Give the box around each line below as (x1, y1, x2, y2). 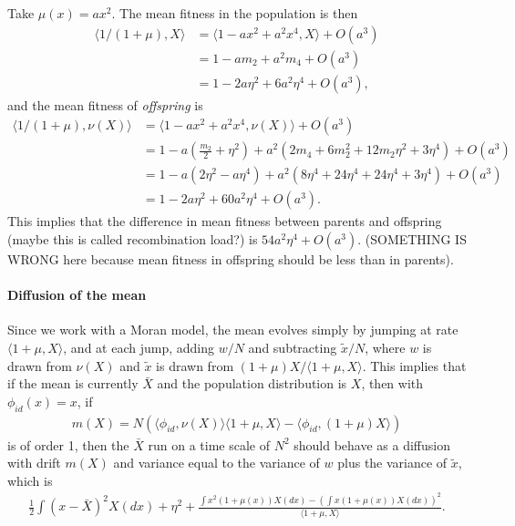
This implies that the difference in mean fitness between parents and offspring (7, 211, 442, 231)
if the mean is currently (7, 374, 139, 393)
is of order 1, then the (7, 435, 129, 454)
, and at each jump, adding (63, 337, 215, 356)
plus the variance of (337, 453, 448, 472)
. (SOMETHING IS (357, 230, 467, 248)
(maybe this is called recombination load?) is (7, 230, 258, 248)
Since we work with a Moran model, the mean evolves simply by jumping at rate (7, 320, 458, 339)
